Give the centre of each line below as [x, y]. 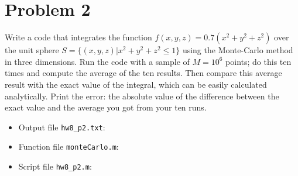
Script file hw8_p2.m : [55, 166]
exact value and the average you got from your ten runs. [106, 107]
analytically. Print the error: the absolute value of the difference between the [142, 96]
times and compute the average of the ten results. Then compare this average [143, 73]
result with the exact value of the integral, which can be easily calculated [136, 84]
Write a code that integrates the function [78, 37]
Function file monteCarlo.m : [68, 146]
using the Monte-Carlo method [238, 50]
